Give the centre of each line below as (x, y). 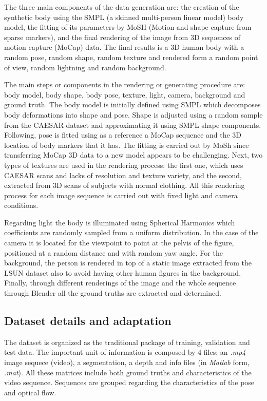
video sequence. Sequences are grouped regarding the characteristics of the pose (129, 382)
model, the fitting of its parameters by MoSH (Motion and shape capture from (128, 27)
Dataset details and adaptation (88, 321)
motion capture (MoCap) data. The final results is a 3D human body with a (124, 47)
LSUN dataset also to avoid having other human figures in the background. (123, 272)
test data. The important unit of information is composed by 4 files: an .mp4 (125, 352)
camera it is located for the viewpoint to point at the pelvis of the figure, (119, 243)
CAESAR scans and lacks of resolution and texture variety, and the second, (123, 175)
